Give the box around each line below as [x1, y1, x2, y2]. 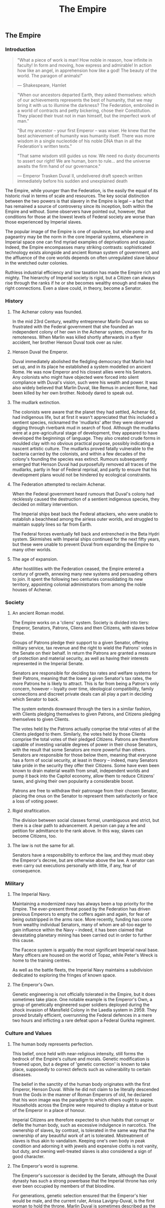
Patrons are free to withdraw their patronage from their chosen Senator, [12, 788, 158, 794]
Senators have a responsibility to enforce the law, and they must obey [12, 852, 154, 858]
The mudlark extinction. [12, 399, 61, 405]
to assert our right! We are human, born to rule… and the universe [17, 158, 151, 164]
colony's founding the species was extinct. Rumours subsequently [12, 456, 147, 462]
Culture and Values [5, 1030, 52, 1037]
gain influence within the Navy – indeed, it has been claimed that [12, 927, 144, 933]
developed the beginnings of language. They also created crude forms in [12, 435, 161, 441]
